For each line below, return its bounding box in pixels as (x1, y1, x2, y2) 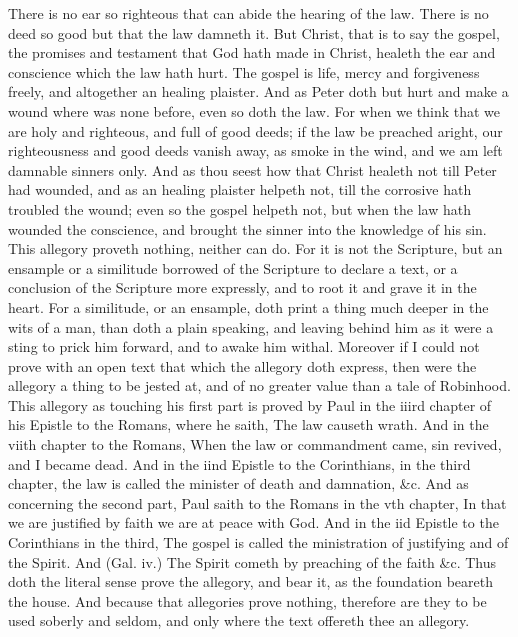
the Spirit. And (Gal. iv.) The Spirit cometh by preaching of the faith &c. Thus (8, 551, 497, 572)
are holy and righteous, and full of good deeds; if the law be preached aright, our (8, 120, 503, 141)
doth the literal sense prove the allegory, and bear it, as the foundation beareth (8, 571, 494, 592)
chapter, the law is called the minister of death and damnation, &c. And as (8, 473, 469, 494)
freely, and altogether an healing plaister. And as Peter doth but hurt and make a (8, 81, 509, 102)
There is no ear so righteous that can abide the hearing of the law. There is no (8, 3, 489, 23)
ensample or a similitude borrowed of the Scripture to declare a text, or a (8, 257, 458, 278)
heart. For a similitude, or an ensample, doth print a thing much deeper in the (8, 296, 489, 317)
